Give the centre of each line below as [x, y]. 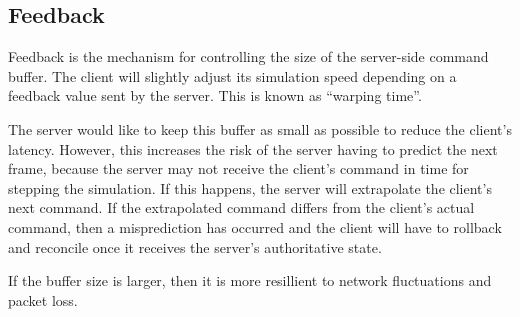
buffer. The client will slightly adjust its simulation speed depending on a [232, 75]
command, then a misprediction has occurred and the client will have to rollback [255, 226]
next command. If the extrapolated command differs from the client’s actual [241, 207]
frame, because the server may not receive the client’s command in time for [238, 168]
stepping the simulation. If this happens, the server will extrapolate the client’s [250, 187]
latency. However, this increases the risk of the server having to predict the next [253, 148]
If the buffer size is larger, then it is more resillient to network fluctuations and [250, 280]
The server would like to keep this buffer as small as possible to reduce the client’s [260, 128]
